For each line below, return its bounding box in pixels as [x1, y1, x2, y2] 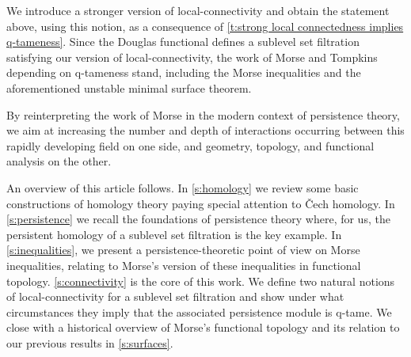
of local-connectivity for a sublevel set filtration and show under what [6, 288, 344, 305]
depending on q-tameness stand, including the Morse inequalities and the [6, 64, 361, 81]
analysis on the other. [6, 153, 112, 169]
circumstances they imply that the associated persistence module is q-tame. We [6, 303, 392, 320]
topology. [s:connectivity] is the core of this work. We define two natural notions [6, 272, 395, 289]
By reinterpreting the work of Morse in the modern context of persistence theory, [6, 106, 400, 123]
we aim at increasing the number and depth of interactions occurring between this [6, 122, 405, 139]
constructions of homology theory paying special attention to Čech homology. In [6, 195, 395, 211]
